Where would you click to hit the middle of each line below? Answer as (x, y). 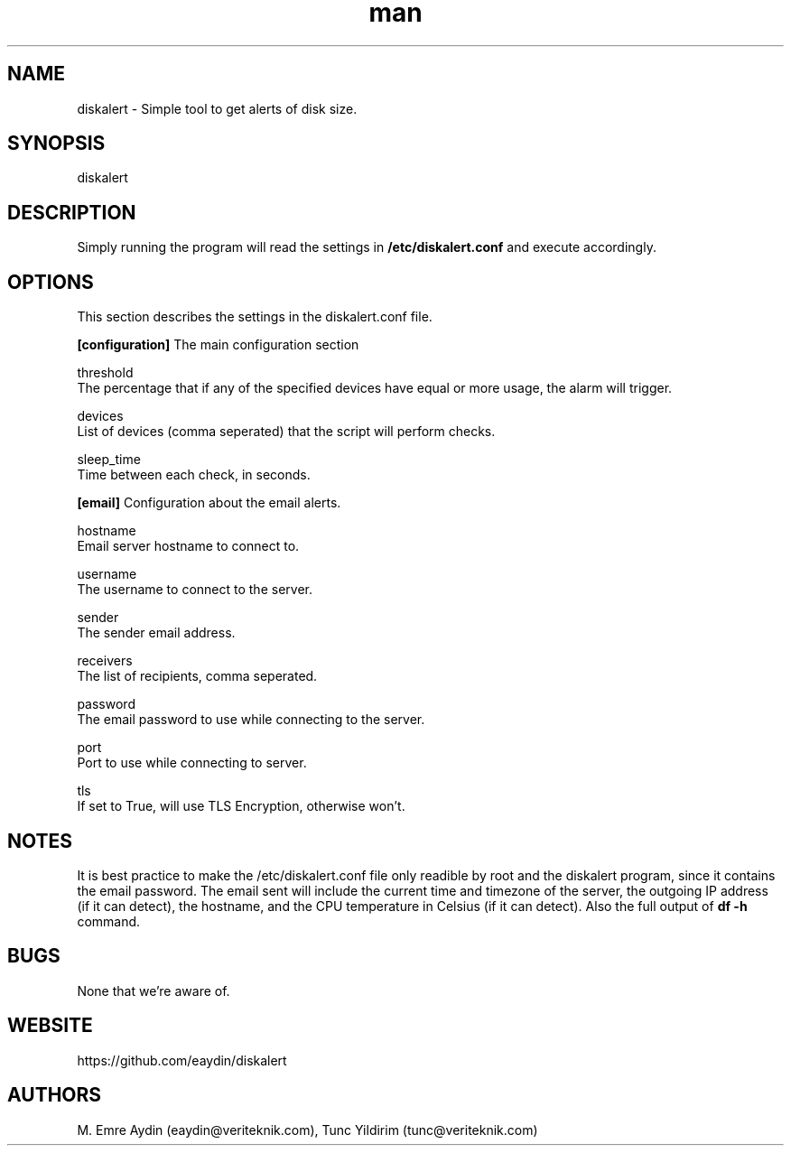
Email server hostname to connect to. (188, 546)
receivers (105, 661)
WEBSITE (50, 1026)
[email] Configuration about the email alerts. (209, 503)
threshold (105, 373)
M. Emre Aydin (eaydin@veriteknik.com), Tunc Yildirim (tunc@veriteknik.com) (307, 1130)
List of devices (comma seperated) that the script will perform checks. (286, 432)
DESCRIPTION (72, 212)
